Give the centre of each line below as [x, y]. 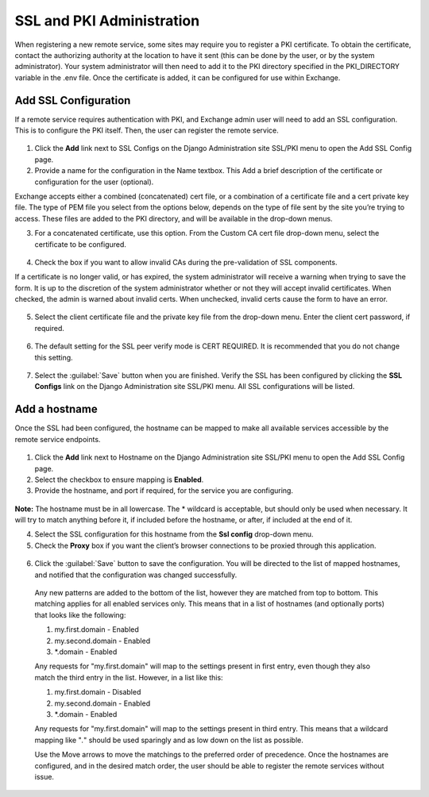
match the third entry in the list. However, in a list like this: [129, 677]
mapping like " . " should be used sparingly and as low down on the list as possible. [169, 740]
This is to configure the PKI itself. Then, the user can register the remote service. [147, 130]
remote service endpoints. [58, 439]
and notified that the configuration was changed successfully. [136, 575]
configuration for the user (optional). [94, 182]
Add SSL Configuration [73, 100]
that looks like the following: [80, 614]
